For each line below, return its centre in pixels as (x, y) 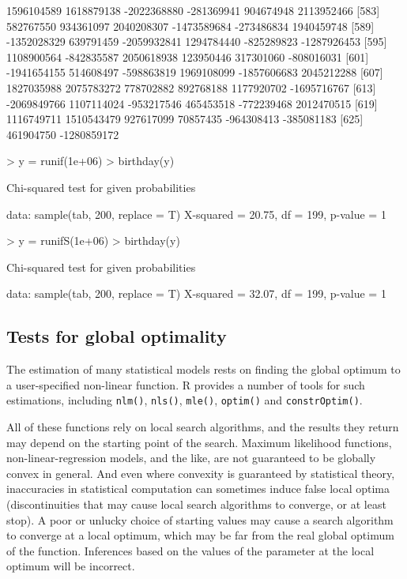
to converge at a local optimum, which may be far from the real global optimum (200, 535)
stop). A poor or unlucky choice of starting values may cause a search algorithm (200, 519)
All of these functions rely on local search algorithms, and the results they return (203, 426)
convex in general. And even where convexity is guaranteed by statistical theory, (201, 473)
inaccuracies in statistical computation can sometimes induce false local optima (198, 489)
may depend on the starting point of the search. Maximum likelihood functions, (199, 442)
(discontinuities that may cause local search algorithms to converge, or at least (196, 504)
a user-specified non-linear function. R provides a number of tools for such (186, 384)
